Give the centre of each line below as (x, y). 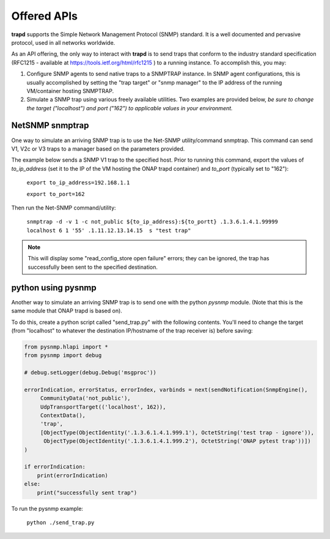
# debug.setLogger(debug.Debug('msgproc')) (90, 373)
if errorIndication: (55, 467)
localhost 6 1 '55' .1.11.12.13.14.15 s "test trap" (109, 230)
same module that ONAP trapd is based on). (67, 311)
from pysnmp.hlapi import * (66, 347)
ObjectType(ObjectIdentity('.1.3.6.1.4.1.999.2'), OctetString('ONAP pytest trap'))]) (177, 441)
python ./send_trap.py (61, 522)
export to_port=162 (56, 194)
